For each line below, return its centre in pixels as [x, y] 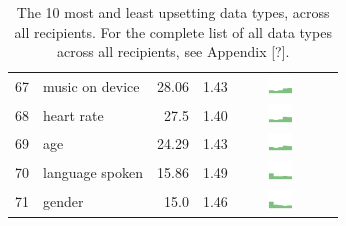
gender [63, 200]
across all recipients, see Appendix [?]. [173, 51]
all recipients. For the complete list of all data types [173, 31]
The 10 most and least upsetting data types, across [173, 12]
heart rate [73, 114]
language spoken [93, 172]
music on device [91, 85]
